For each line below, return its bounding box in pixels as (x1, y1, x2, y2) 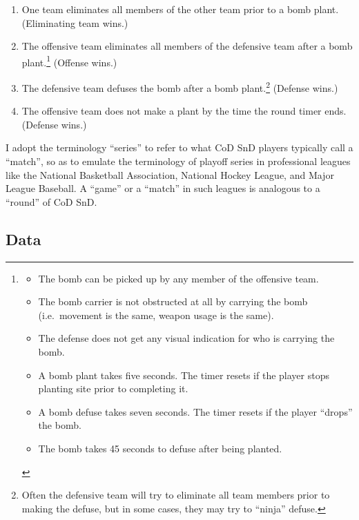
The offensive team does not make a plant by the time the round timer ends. (21, 104, 347, 118)
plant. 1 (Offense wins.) (21, 52, 117, 69)
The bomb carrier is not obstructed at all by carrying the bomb (38, 294, 308, 309)
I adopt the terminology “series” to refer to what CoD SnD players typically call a (6, 140, 353, 155)
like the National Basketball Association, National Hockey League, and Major (6, 167, 334, 182)
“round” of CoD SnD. (6, 194, 97, 209)
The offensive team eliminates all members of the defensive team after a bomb (21, 39, 353, 53)
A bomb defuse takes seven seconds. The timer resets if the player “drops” (38, 404, 353, 418)
